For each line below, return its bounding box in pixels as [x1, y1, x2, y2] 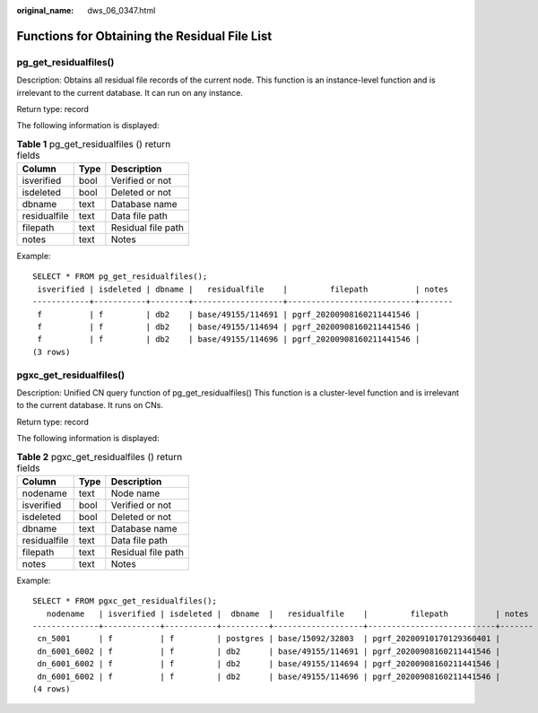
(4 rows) [32, 684, 71, 694]
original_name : [16, 5, 74, 15]
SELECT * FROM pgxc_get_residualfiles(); [32, 596, 217, 606]
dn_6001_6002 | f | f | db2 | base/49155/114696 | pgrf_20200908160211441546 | [37, 671, 501, 682]
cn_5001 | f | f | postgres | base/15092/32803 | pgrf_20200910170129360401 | [37, 633, 501, 644]
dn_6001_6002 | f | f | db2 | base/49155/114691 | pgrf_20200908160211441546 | [37, 646, 501, 656]
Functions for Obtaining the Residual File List [16, 28, 273, 44]
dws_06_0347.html [87, 5, 156, 15]
